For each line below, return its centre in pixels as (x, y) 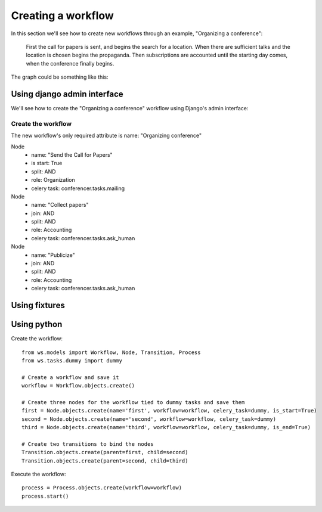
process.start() (45, 496)
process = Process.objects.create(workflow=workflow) (102, 488)
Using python (37, 325)
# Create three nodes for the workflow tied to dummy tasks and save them (133, 402)
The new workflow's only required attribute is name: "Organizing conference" (106, 136)
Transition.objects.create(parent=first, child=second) (105, 452)
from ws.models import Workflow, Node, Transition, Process (111, 352)
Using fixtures (38, 305)
